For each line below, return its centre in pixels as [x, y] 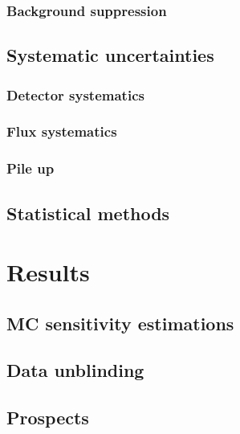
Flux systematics [62, 131]
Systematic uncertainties [110, 55]
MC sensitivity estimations [120, 323]
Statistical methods [88, 213]
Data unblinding [75, 370]
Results [48, 272]
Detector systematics [75, 94]
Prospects [48, 418]
